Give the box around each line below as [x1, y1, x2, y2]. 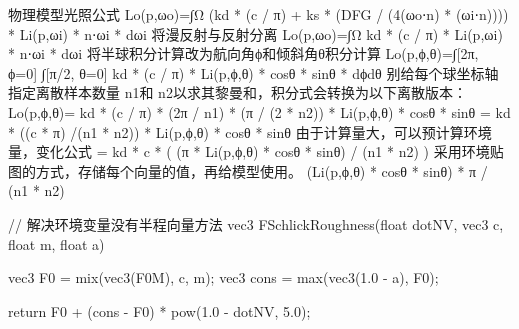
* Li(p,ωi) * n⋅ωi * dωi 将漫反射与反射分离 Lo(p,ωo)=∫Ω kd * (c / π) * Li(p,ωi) [8, 23, 503, 44]
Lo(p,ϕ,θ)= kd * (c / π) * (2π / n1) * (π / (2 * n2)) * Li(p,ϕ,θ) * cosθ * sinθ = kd [8, 101, 511, 122]
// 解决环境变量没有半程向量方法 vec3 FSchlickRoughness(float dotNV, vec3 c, [8, 213, 504, 234]
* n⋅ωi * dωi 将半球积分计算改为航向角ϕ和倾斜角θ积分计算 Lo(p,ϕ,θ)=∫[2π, [8, 43, 479, 64]
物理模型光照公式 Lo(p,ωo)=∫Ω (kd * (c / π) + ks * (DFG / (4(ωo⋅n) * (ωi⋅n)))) [8, 4, 509, 24]
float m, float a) [8, 233, 105, 254]
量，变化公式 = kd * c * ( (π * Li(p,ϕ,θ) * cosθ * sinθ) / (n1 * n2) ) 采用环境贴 [8, 141, 504, 162]
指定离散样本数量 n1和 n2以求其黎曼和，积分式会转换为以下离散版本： [8, 82, 467, 103]
